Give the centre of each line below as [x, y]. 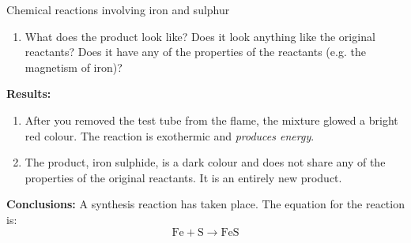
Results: [29, 93]
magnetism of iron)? [74, 67]
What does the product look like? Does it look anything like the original [200, 36]
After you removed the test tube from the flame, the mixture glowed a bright [211, 120]
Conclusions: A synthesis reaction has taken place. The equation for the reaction [205, 204]
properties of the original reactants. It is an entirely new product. [183, 177]
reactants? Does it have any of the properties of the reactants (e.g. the [195, 52]
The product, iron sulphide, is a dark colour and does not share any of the [205, 162]
